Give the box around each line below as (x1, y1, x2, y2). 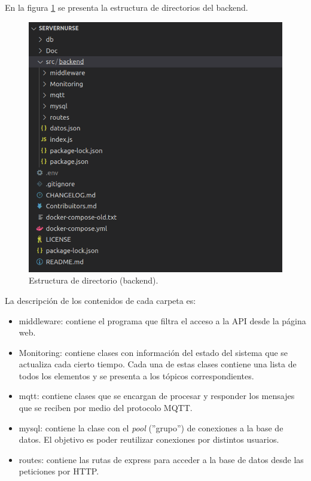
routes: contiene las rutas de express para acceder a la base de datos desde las (19, 453, 304, 465)
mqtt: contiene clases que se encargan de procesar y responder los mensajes (19, 389, 295, 402)
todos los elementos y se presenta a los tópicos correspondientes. (19, 369, 254, 382)
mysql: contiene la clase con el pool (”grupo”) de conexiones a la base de (19, 421, 283, 434)
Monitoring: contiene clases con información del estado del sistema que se (19, 346, 288, 358)
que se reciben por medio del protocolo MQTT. (19, 401, 193, 414)
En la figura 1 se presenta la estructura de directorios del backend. (5, 1, 248, 13)
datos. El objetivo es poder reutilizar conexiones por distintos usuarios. (19, 433, 279, 446)
